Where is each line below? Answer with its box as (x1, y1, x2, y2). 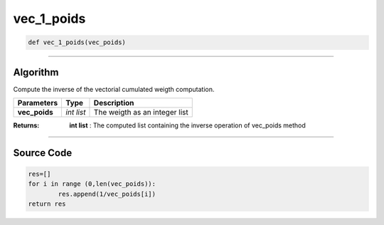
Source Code (13, 147, 73, 159)
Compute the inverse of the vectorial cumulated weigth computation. (13, 85, 215, 93)
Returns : (13, 121, 40, 130)
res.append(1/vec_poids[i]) (58, 189, 156, 198)
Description (93, 98, 134, 108)
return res (28, 200, 66, 208)
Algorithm (13, 66, 59, 78)
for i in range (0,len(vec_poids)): (28, 180, 156, 188)
